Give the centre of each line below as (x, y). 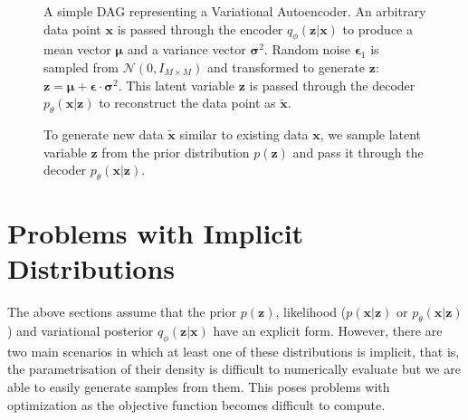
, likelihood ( (311, 312)
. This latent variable (177, 85)
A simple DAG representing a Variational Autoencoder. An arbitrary (235, 11)
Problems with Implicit (156, 233)
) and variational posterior (81, 331)
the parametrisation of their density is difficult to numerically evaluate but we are (234, 369)
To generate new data (104, 134)
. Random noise (307, 49)
